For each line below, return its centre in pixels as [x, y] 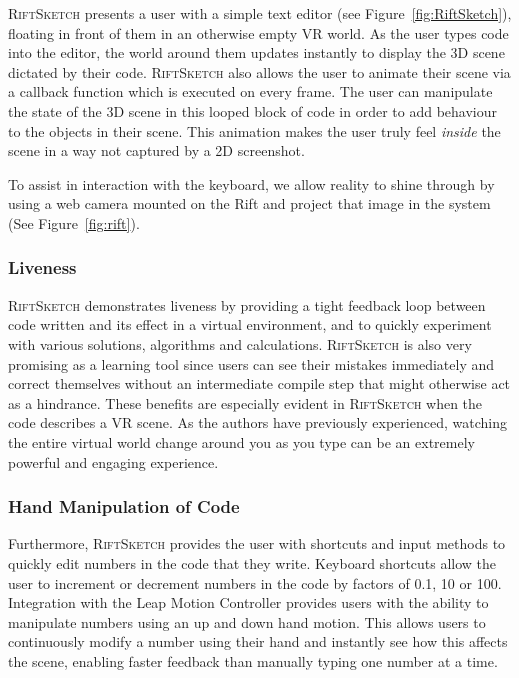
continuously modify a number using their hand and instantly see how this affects [258, 641]
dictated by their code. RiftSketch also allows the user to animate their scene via [259, 71]
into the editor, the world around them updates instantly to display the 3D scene [256, 52]
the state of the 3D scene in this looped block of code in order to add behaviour [252, 110]
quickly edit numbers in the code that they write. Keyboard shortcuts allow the [252, 562]
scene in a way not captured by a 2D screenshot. [156, 150]
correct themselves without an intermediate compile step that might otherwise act [259, 383]
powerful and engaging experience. [113, 461]
